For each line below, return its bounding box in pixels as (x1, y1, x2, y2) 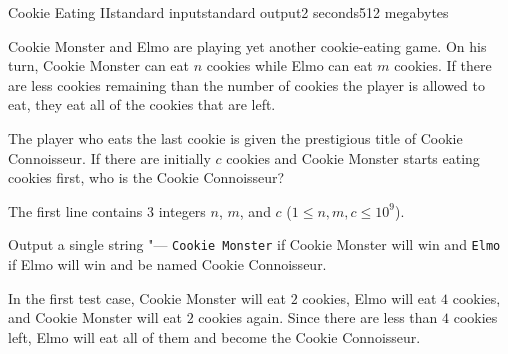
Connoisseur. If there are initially (8, 147, 211, 168)
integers (158, 200, 206, 221)
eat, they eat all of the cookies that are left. (8, 94, 276, 115)
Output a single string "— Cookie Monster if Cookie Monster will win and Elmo (8, 234, 501, 255)
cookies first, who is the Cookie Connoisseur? (8, 167, 285, 188)
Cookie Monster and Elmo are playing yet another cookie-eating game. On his (8, 35, 487, 56)
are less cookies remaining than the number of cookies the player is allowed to (8, 74, 485, 95)
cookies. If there (394, 55, 492, 76)
